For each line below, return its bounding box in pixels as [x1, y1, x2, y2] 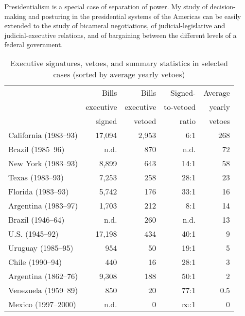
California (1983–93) [8, 129, 78, 140]
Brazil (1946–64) [8, 213, 65, 225]
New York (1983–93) [8, 157, 78, 169]
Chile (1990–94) [8, 256, 62, 267]
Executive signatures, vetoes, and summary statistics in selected [10, 57, 228, 69]
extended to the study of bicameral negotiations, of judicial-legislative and [4, 20, 226, 31]
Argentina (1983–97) [8, 199, 78, 211]
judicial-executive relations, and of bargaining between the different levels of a [4, 30, 237, 40]
